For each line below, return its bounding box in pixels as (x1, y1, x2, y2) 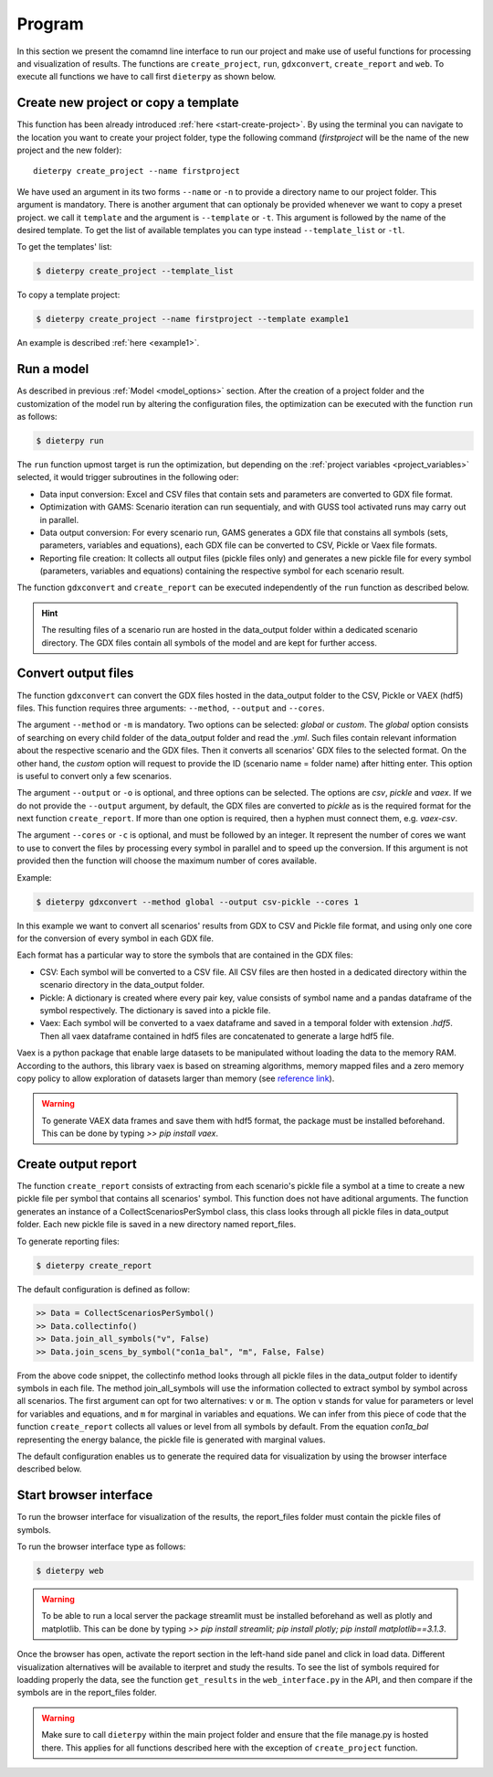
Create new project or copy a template (16, 95, 239, 111)
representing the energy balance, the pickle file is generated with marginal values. (16, 1434, 326, 1445)
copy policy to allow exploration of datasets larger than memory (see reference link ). (16, 1073, 335, 1084)
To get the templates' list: (16, 241, 113, 252)
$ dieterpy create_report (36, 1260, 152, 1270)
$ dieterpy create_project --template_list (36, 266, 235, 276)
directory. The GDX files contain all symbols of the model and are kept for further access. (41, 637, 378, 648)
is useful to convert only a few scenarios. (16, 770, 173, 781)
